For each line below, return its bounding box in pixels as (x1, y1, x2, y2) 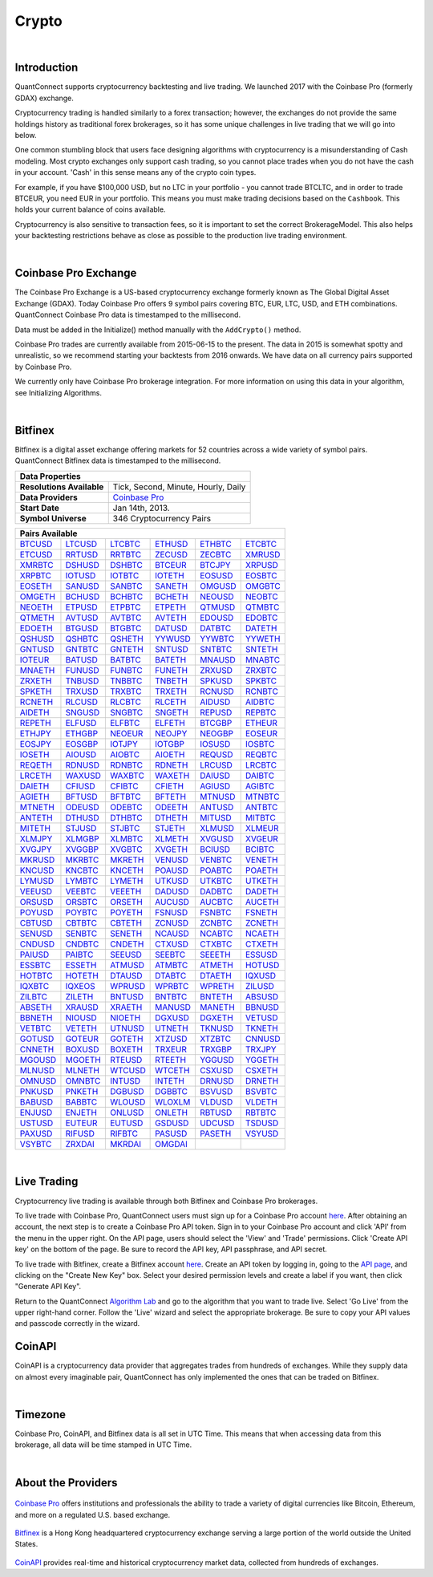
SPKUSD (199, 675, 233, 686)
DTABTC (155, 970, 187, 981)
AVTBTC (109, 612, 142, 623)
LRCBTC (245, 759, 277, 770)
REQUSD (199, 748, 233, 760)
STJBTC (109, 822, 140, 833)
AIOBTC (109, 748, 140, 760)
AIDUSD (199, 696, 231, 707)
